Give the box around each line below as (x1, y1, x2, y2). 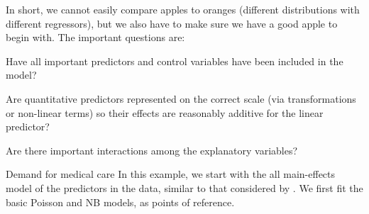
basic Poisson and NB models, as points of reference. (6, 194, 235, 209)
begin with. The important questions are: (6, 30, 185, 45)
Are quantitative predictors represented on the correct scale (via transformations (6, 91, 356, 106)
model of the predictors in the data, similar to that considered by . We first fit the (6, 180, 363, 195)
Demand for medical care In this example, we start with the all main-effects (6, 167, 336, 181)
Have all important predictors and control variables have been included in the (6, 53, 343, 68)
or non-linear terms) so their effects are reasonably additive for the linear (6, 105, 324, 120)
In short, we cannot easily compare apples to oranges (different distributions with (6, 2, 360, 16)
